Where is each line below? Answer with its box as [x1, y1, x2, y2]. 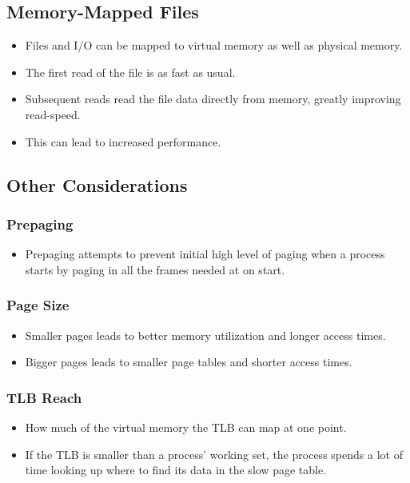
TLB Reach [6, 387, 82, 407]
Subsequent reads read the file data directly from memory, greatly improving [25, 90, 401, 107]
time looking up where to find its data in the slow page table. [25, 461, 327, 478]
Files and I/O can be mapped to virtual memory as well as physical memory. [25, 37, 403, 54]
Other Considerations [6, 172, 188, 197]
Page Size [6, 295, 70, 315]
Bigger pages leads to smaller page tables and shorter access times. [25, 353, 352, 370]
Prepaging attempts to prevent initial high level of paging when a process [25, 245, 385, 262]
